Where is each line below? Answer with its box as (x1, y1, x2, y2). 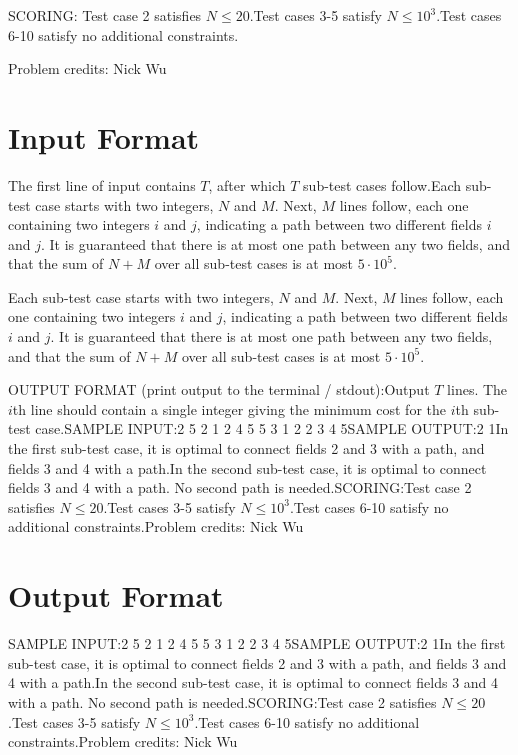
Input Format (8, 116, 200, 157)
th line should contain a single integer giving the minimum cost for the (12, 398, 446, 419)
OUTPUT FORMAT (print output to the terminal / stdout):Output (8, 379, 430, 400)
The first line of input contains (8, 174, 196, 195)
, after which (208, 174, 286, 195)
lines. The (447, 379, 508, 400)
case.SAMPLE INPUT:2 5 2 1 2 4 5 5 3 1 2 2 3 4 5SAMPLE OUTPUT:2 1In (35, 418, 509, 439)
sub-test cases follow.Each (303, 174, 462, 195)
